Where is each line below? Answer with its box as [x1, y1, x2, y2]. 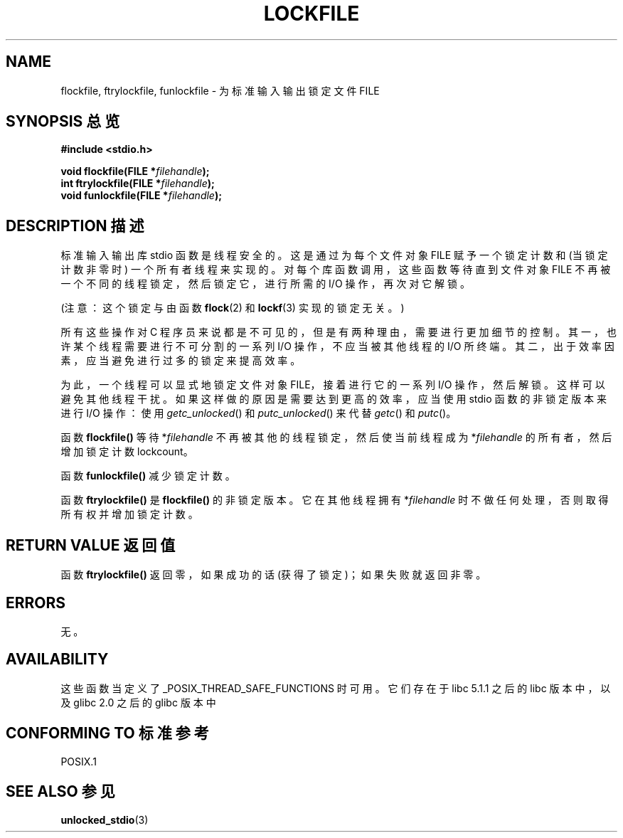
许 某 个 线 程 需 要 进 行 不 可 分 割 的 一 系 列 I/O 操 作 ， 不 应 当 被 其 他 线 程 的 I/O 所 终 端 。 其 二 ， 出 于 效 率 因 [60, 340, 614, 353]
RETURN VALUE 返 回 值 [6, 536, 176, 554]
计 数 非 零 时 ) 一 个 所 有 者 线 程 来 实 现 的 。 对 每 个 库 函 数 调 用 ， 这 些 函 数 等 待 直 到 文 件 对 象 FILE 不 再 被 [60, 263, 611, 276]
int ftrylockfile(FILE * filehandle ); [60, 177, 215, 190]
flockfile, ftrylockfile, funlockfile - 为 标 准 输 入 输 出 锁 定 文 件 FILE [60, 84, 380, 97]
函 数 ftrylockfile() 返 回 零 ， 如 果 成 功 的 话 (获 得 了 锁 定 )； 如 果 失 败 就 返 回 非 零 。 [60, 568, 486, 581]
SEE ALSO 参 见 [6, 783, 115, 801]
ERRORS [6, 593, 66, 612]
